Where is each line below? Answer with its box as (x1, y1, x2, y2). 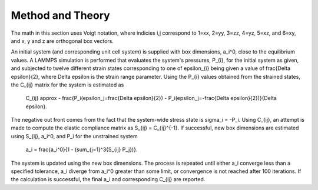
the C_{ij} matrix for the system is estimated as (11, 81, 124, 88)
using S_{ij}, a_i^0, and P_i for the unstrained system (11, 132, 138, 139)
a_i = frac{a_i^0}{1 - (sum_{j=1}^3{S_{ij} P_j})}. (25, 146, 138, 153)
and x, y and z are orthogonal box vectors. (11, 37, 114, 44)
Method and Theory (11, 9, 110, 22)
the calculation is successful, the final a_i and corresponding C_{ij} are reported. (11, 176, 206, 183)
